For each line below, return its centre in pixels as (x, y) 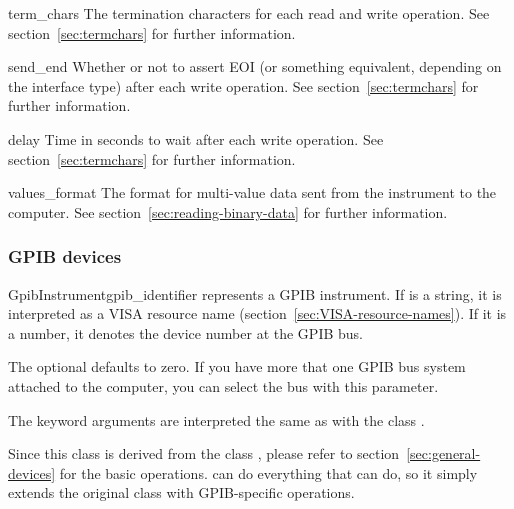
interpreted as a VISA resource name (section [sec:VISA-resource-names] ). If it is (257, 313)
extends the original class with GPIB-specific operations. (181, 492)
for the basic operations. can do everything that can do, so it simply (268, 472)
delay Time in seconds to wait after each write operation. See (196, 138)
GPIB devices (65, 256)
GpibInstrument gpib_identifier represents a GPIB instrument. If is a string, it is (255, 293)
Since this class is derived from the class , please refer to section (204, 453)
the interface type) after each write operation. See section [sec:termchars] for (243, 85)
